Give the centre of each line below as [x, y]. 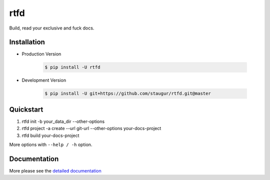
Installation [27, 42]
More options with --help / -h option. [51, 144]
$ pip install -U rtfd [72, 67]
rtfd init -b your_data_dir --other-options [63, 121]
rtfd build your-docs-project [50, 135]
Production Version [41, 54]
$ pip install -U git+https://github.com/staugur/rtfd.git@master [128, 93]
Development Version [44, 80]
